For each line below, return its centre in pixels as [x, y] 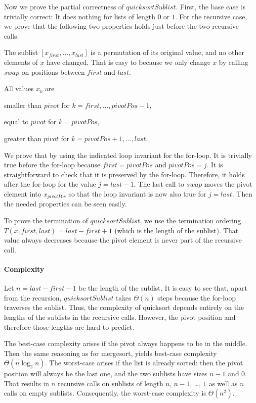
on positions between [53, 72]
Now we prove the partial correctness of [64, 6]
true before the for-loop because [52, 165]
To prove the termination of [46, 220]
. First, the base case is [211, 6]
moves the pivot [228, 184]
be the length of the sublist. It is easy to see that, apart [163, 288]
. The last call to [159, 184]
